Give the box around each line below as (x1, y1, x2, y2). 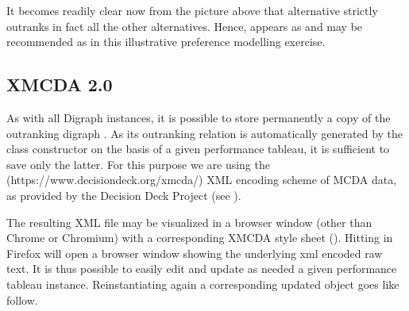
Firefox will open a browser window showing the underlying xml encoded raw (6, 244, 383, 261)
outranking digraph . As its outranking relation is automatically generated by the (6, 125, 403, 141)
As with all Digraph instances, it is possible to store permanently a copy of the (6, 109, 391, 125)
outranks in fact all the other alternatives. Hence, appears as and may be (6, 17, 363, 34)
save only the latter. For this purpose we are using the (6, 155, 270, 172)
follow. (6, 291, 38, 308)
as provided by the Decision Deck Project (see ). (6, 186, 241, 203)
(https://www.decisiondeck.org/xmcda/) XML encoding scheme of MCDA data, (6, 171, 397, 188)
